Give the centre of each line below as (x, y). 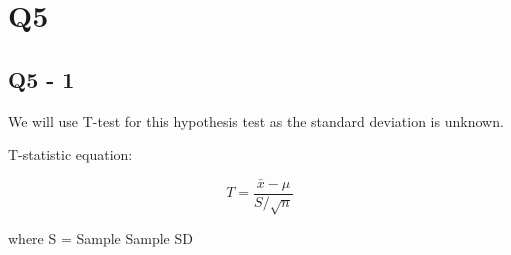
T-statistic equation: (70, 154)
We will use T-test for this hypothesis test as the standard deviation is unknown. (256, 120)
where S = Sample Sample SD (100, 237)
